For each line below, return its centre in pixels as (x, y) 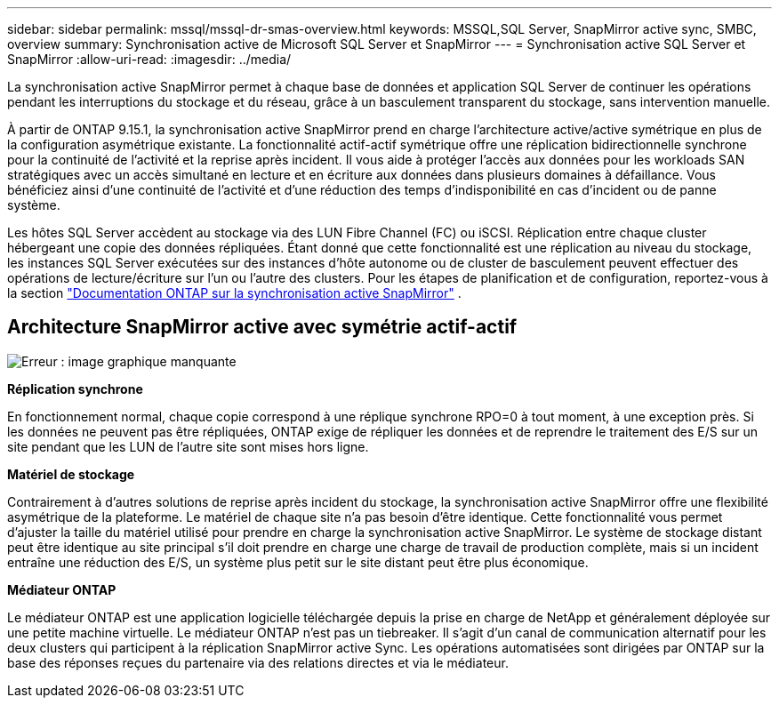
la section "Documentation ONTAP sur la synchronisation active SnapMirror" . (234, 293)
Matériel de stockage (71, 474)
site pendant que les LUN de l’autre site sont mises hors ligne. (188, 446)
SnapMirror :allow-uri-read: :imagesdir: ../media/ (149, 59)
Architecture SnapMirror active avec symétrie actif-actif (262, 327)
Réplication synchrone (75, 389)
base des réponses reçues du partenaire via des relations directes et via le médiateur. (258, 662)
